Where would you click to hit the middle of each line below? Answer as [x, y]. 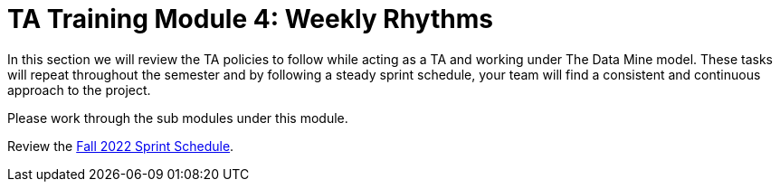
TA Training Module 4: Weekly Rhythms [250, 19]
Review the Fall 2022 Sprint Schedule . [121, 146]
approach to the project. [79, 90]
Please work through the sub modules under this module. [178, 118]
